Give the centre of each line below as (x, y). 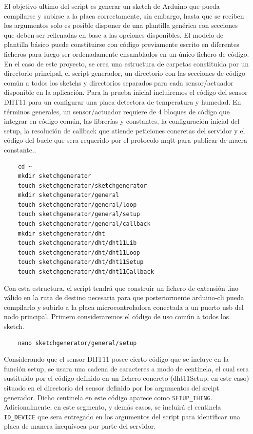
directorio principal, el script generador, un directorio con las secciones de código (125, 73)
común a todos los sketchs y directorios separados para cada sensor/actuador (119, 82)
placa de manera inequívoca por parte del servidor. (80, 426)
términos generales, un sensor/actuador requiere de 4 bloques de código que (117, 111)
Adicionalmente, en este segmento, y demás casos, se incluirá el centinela (113, 407)
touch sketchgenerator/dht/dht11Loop (79, 252)
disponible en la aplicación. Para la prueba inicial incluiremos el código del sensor (126, 92)
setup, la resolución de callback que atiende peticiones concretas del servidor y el (125, 130)
